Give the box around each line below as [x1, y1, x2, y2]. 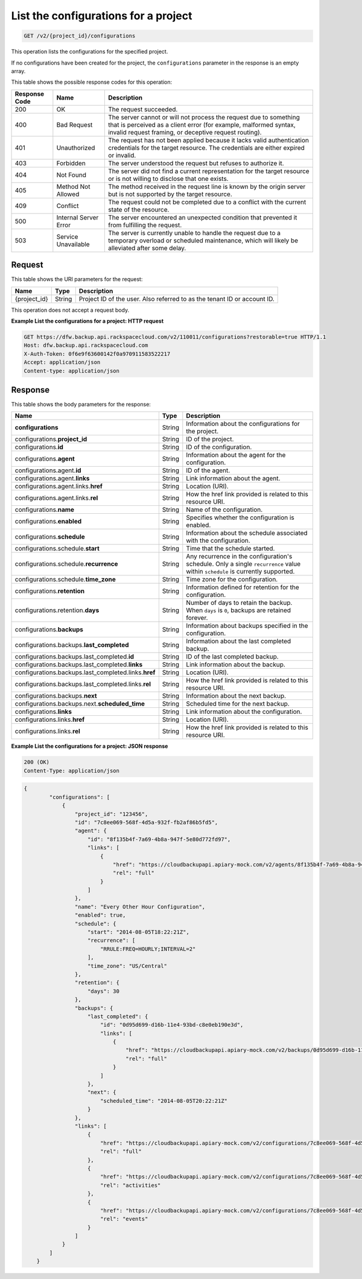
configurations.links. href [14, 715, 85, 724]
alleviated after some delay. [108, 244, 186, 252]
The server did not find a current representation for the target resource [108, 166, 310, 175]
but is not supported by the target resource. [108, 190, 232, 198]
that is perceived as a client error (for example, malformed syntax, [108, 121, 296, 129]
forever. [186, 614, 208, 622]
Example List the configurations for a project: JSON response [11, 742, 168, 750]
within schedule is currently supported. [186, 567, 295, 576]
